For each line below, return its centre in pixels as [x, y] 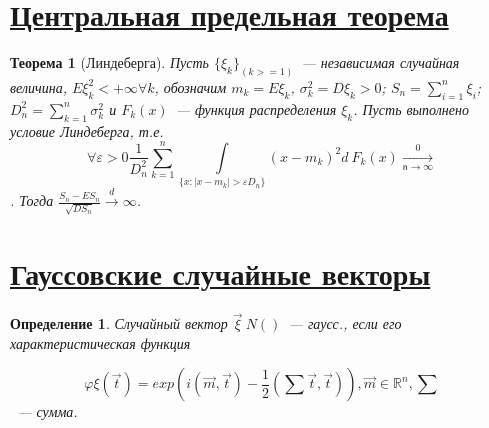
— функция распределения [256, 108]
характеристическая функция [100, 342]
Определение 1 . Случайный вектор [119, 323]
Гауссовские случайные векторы [220, 273]
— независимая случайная [380, 62]
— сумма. [47, 411]
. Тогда [32, 200]
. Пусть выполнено [411, 108]
